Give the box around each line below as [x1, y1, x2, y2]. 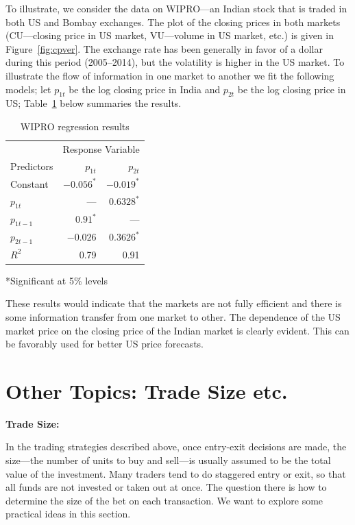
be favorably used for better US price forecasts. [5, 337, 204, 351]
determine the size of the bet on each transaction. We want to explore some [5, 493, 323, 507]
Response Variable [62, 141, 140, 156]
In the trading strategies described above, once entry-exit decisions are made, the [5, 439, 347, 454]
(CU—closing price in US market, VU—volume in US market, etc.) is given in [5, 28, 334, 42]
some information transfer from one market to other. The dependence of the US [5, 309, 341, 323]
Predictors [10, 159, 53, 173]
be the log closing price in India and [69, 82, 221, 96]
